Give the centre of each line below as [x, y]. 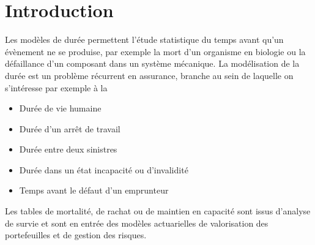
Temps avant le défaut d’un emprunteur [94, 190]
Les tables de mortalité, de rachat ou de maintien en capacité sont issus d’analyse [158, 211]
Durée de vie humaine [60, 108]
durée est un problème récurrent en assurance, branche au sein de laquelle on [149, 75]
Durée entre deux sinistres [68, 149]
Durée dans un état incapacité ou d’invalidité [104, 169]
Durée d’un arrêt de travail [70, 128]
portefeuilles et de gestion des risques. [76, 235]
